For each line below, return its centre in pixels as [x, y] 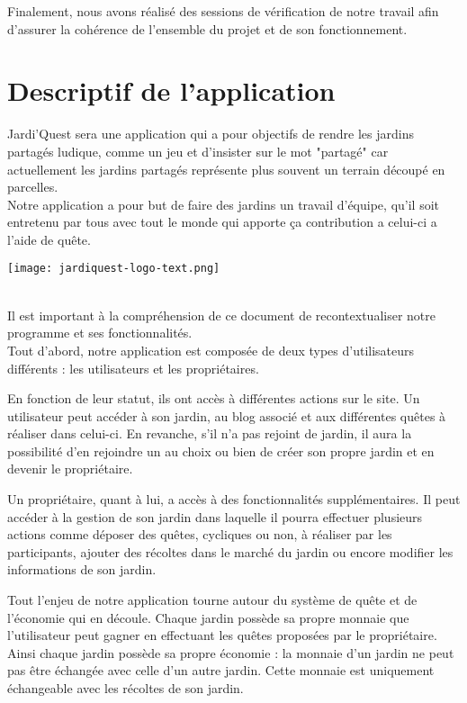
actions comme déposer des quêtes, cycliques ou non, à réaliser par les [200, 534]
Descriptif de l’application [171, 90]
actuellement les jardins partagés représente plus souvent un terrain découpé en [226, 169]
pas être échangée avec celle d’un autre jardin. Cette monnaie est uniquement [221, 670]
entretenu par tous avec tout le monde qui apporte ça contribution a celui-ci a [222, 222]
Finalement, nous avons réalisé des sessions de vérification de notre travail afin [223, 11]
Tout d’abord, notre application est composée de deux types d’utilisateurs [211, 350]
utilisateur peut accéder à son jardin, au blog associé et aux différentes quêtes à [227, 415]
